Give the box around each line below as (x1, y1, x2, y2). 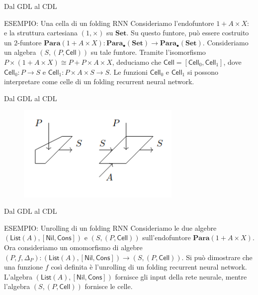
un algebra (4, 47, 36, 57)
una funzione (4, 262, 43, 272)
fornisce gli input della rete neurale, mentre (115, 271, 247, 282)
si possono (187, 66, 218, 77)
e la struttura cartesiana (4, 27, 78, 38)
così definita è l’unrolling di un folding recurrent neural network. (51, 262, 247, 272)
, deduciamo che (112, 56, 162, 67)
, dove (223, 56, 242, 67)
